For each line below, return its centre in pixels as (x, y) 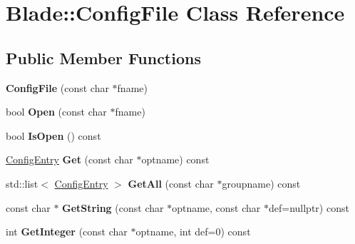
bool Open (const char (56, 112)
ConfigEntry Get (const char (70, 159)
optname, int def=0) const (193, 232)
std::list (22, 183)
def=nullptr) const (309, 207)
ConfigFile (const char (57, 87)
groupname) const (261, 183)
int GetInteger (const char (67, 232)
